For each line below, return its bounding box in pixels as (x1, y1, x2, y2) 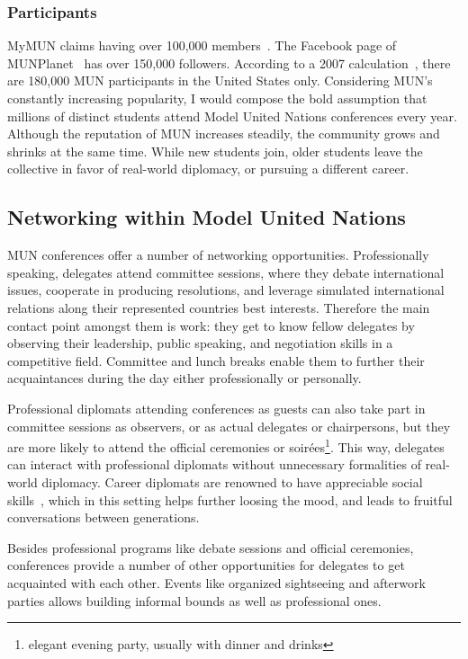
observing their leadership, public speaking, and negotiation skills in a (7, 334, 393, 352)
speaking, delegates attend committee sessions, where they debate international (7, 263, 445, 281)
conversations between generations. (7, 508, 200, 527)
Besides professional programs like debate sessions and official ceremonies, (7, 538, 414, 557)
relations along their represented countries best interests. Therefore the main (7, 298, 430, 316)
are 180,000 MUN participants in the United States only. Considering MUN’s (7, 71, 433, 90)
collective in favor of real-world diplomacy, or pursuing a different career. (7, 159, 409, 178)
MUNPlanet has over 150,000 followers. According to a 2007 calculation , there (7, 53, 451, 72)
